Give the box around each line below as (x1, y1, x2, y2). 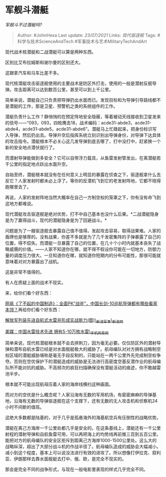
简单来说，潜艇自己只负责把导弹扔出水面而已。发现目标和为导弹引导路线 (5, 97, 152, 103)
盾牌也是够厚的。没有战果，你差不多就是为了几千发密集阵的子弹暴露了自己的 (5, 234, 161, 240)
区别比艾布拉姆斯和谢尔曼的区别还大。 (5, 59, 83, 65)
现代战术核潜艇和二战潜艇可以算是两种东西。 (5, 49, 96, 55)
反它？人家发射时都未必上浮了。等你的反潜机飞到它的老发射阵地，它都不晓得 (5, 178, 161, 183)
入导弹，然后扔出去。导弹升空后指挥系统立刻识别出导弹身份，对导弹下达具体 (5, 132, 161, 138)
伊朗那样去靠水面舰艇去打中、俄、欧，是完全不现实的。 (13, 456, 126, 462)
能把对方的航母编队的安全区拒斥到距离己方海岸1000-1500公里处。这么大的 (5, 437, 157, 443)
